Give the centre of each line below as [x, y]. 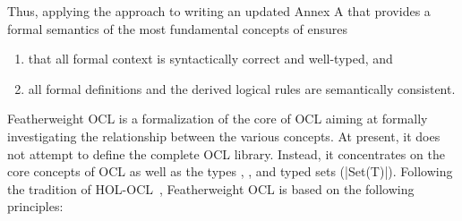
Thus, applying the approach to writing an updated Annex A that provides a [219, 11]
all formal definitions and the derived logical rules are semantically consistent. [242, 88]
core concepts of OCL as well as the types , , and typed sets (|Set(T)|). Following [230, 171]
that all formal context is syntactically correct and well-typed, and [210, 59]
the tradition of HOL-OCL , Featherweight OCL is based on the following [211, 188]
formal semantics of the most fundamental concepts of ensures [178, 28]
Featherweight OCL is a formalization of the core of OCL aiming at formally [218, 119]
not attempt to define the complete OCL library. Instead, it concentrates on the [226, 153]
